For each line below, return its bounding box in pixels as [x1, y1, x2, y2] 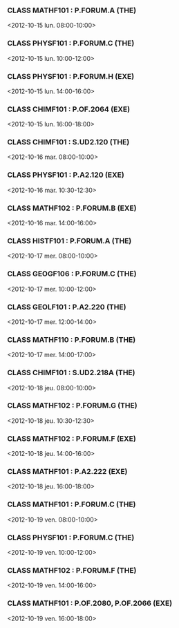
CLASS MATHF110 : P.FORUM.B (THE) [7, 334, 136, 344]
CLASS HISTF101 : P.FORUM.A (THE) [7, 236, 132, 245]
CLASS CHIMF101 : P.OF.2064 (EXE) [7, 104, 130, 114]
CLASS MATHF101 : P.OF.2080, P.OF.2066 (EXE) [7, 598, 173, 608]
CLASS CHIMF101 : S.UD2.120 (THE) [7, 137, 130, 147]
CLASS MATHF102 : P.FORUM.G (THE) [7, 401, 138, 410]
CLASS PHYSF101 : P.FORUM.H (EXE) [7, 71, 135, 81]
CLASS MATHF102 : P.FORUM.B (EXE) [7, 203, 137, 213]
